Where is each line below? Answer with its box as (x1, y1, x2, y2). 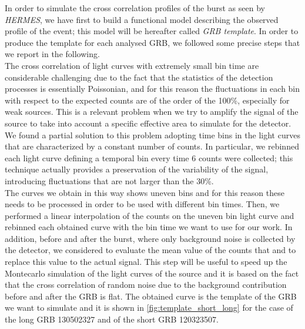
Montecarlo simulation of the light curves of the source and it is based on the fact (5, 267, 299, 279)
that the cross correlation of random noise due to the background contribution (5, 278, 287, 291)
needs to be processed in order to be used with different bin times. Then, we (5, 198, 280, 210)
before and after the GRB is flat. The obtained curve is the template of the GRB (5, 290, 297, 302)
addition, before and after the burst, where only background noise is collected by (5, 232, 296, 244)
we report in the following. (5, 48, 100, 60)
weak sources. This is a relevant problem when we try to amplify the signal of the (5, 105, 299, 118)
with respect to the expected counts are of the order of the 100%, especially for (5, 94, 290, 106)
